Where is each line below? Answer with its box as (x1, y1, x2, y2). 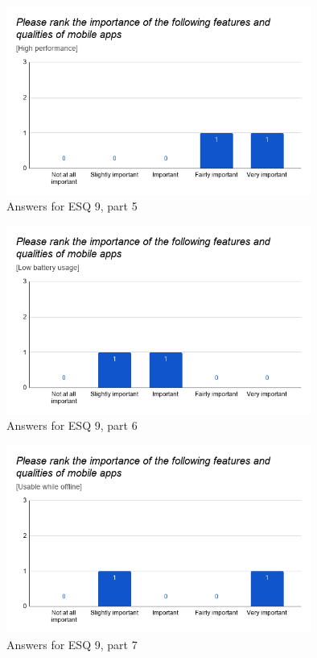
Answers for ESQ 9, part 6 (6, 417, 138, 434)
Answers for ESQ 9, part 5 (6, 198, 138, 214)
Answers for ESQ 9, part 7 (6, 636, 138, 653)
